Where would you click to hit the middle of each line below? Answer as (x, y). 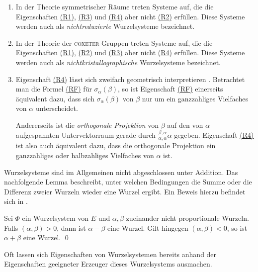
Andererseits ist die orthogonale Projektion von (87, 125)
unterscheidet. (57, 108)
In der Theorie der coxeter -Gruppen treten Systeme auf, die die (114, 43)
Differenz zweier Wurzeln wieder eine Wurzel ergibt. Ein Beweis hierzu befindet (125, 191)
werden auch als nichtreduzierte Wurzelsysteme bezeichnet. (105, 26)
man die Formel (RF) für (54, 89)
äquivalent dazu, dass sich (55, 98)
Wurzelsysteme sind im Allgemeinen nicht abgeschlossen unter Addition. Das (121, 172)
